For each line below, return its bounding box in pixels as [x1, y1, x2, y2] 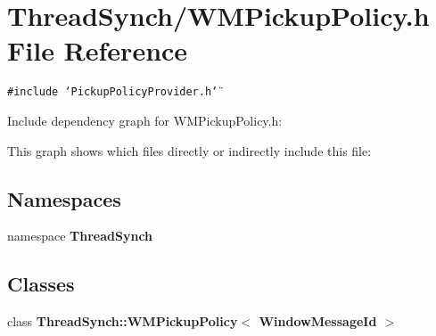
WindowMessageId [259, 312, 377, 331]
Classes [7, 270, 75, 298]
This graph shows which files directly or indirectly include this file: [7, 141, 372, 160]
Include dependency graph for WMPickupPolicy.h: [7, 111, 283, 129]
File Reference [7, 32, 188, 69]
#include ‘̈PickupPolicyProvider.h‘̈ [7, 86, 218, 99]
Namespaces [7, 184, 121, 212]
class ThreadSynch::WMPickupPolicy [7, 312, 238, 331]
